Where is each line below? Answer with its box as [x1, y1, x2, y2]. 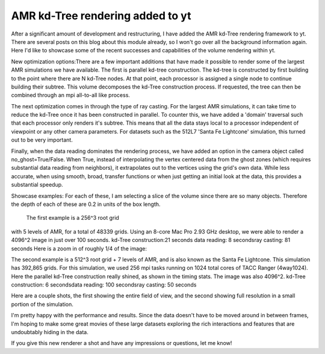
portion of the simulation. [11, 300, 73, 308]
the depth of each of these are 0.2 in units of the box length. [11, 200, 161, 208]
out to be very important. [11, 136, 73, 144]
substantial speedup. [11, 181, 63, 188]
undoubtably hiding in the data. [11, 329, 88, 336]
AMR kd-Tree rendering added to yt [11, 9, 191, 22]
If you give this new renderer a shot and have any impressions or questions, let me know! [11, 340, 232, 347]
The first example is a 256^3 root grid [26, 214, 120, 222]
